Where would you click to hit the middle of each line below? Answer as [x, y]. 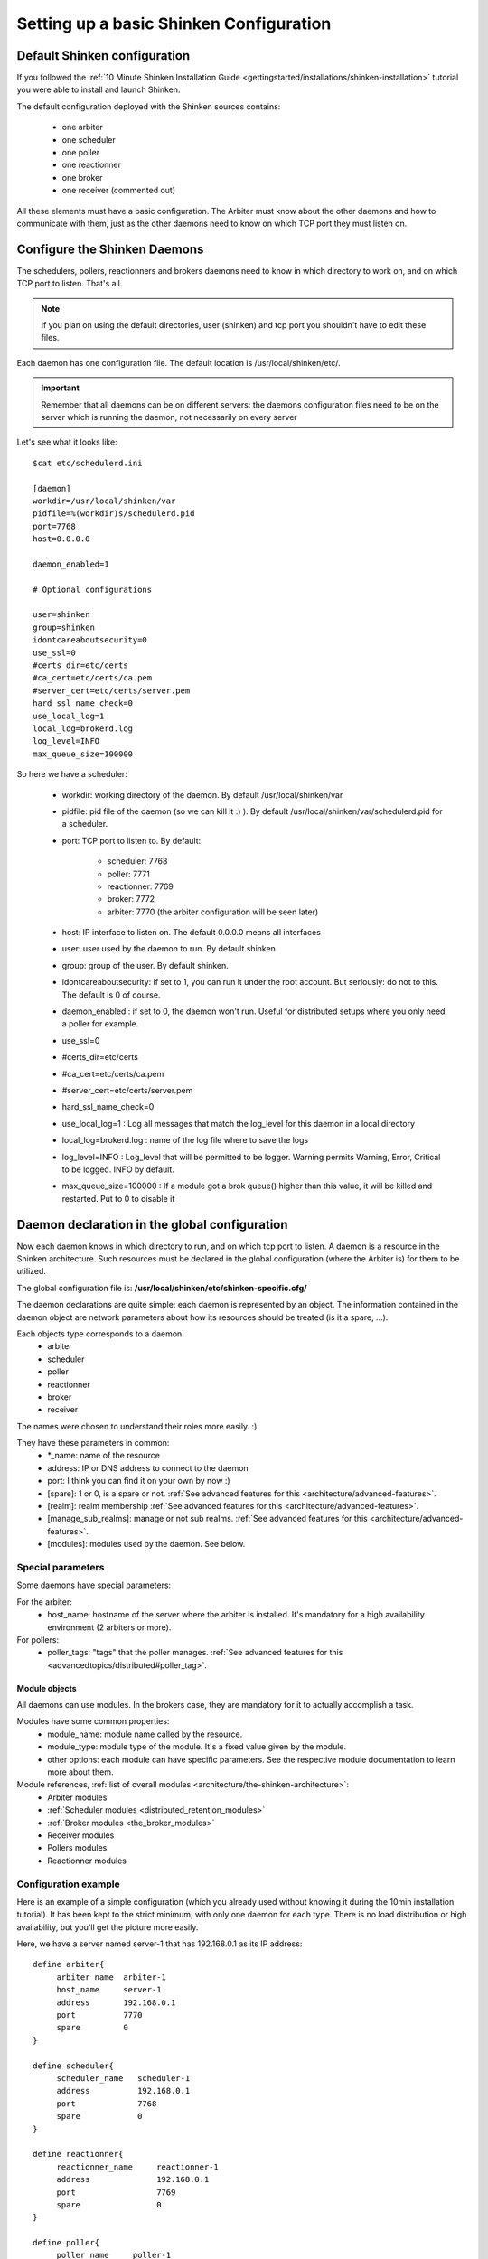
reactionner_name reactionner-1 [137, 2167]
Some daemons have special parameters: [94, 1585]
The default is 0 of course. [111, 995]
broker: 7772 [131, 899]
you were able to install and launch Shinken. [99, 89]
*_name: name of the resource [103, 1456]
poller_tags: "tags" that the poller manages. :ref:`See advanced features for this [195, 1653]
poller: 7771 [129, 874]
